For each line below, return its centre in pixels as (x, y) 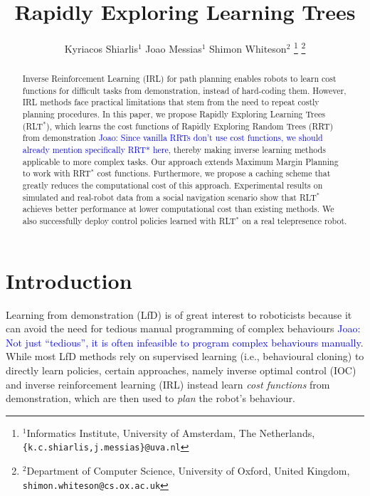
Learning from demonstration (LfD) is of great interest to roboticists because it (179, 314)
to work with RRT (57, 173)
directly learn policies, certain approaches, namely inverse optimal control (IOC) (181, 370)
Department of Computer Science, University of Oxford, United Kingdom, (188, 471)
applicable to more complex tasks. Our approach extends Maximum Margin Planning (180, 161)
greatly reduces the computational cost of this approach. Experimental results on (173, 185)
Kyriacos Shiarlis (101, 48)
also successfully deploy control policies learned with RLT (129, 221)
